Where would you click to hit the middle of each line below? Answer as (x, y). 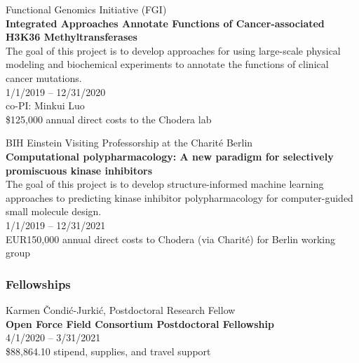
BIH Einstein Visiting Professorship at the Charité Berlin (129, 143)
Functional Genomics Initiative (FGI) (86, 9)
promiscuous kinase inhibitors (79, 170)
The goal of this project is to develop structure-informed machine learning (165, 184)
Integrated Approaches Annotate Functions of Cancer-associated (165, 23)
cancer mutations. (44, 77)
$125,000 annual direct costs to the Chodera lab (109, 119)
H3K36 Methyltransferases (72, 37)
